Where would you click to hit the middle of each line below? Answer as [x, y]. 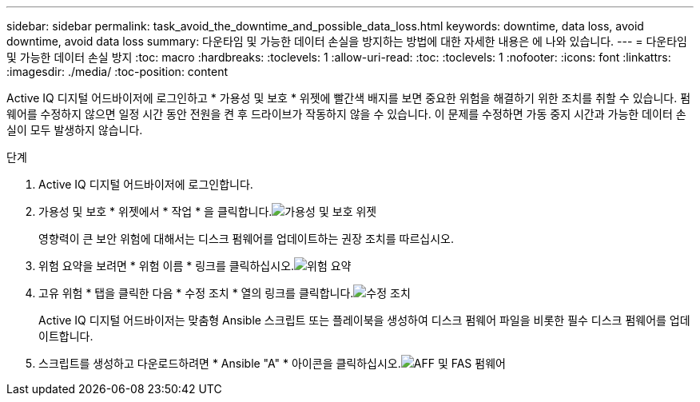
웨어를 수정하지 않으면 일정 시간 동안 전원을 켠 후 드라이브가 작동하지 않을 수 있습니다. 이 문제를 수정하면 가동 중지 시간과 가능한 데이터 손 [346, 114]
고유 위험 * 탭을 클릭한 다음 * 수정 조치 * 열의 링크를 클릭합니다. [196, 293]
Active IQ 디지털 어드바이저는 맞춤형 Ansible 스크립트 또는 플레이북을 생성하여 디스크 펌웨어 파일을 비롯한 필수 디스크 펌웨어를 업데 [364, 320]
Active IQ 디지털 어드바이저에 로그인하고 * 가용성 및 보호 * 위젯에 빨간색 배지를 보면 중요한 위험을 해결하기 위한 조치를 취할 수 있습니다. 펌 [349, 98]
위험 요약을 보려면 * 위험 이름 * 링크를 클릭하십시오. [167, 266]
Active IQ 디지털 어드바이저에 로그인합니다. [146, 184]
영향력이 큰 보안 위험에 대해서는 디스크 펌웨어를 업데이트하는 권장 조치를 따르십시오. [246, 239]
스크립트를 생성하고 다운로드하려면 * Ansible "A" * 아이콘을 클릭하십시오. [220, 363]
